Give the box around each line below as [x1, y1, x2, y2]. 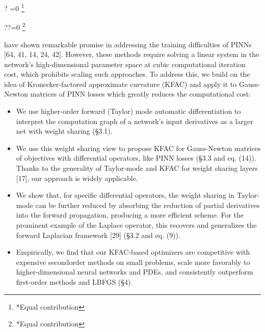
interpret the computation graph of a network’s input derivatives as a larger [16, 115, 253, 126]
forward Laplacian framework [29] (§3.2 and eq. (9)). [16, 229, 180, 240]
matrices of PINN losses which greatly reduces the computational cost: [30, 88, 251, 99]
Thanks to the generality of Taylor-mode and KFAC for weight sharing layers [16, 163, 258, 173]
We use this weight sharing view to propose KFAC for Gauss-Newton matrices [16, 142, 261, 153]
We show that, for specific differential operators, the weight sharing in [16, 190, 235, 200]
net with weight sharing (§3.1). [16, 126, 113, 136]
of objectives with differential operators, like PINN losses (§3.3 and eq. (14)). [16, 153, 256, 163]
